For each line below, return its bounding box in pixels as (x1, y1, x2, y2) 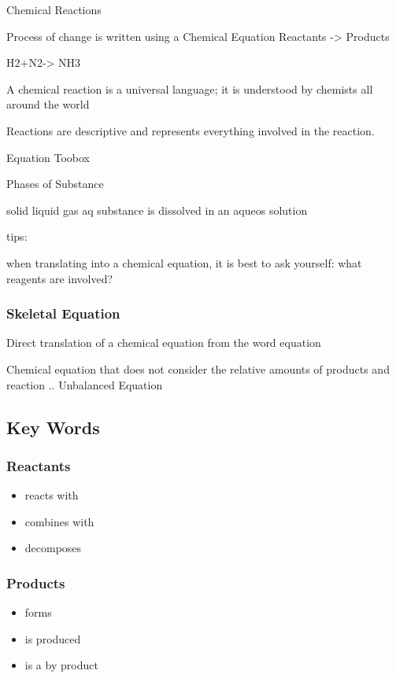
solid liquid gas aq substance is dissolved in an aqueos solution (6, 201, 308, 218)
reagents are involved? (6, 270, 113, 286)
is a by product (24, 657, 98, 673)
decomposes (24, 540, 82, 556)
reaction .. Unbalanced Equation (6, 376, 163, 392)
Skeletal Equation (6, 304, 120, 323)
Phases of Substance (6, 175, 104, 192)
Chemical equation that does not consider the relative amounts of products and (6, 360, 390, 377)
